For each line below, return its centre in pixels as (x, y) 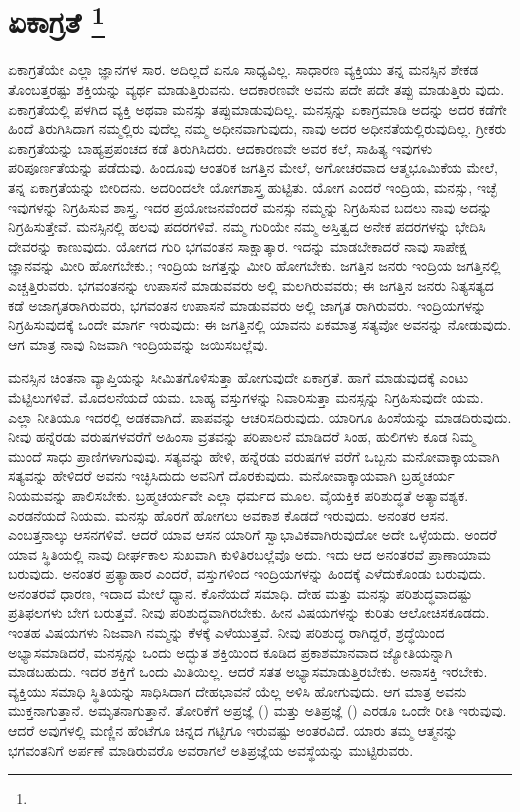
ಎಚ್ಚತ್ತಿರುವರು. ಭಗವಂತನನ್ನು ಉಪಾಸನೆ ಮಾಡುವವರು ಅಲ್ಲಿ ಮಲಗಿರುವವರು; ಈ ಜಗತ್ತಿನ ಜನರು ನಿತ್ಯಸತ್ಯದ (251, 284)
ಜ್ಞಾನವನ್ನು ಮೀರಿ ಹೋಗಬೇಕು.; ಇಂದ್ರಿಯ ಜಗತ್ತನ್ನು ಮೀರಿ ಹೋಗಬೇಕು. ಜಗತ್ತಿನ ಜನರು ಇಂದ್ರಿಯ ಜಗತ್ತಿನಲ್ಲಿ (254, 265)
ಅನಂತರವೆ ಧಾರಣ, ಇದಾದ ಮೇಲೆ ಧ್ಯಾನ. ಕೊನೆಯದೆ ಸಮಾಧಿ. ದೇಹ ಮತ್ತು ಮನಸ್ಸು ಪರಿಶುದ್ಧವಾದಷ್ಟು (240, 592)
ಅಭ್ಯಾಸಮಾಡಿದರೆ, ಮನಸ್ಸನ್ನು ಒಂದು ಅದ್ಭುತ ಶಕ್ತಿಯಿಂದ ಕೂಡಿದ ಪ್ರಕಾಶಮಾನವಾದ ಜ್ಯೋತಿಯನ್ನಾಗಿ (230, 651)
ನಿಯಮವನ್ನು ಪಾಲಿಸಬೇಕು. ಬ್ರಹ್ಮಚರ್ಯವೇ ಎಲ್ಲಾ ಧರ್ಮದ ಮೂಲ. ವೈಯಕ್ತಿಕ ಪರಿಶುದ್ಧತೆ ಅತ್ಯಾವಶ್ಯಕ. (238, 494)
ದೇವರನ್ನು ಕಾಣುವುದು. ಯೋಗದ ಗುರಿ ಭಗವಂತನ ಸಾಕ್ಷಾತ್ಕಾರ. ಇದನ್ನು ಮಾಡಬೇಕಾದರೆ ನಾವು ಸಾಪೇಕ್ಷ (237, 245)
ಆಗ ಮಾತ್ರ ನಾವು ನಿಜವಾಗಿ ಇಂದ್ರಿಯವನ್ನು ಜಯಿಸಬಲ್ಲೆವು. (138, 343)
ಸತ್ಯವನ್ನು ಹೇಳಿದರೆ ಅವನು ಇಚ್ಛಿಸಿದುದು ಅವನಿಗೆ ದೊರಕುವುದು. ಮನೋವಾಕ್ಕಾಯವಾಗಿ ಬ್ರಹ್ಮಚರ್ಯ (231, 475)
